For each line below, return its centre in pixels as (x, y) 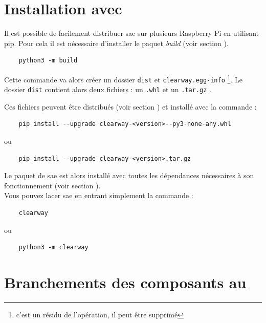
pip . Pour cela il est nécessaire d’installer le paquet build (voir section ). (116, 43)
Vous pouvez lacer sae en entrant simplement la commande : (99, 195)
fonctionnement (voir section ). (52, 185)
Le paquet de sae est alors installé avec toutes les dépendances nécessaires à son (129, 175)
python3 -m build (48, 61)
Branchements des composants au (125, 282)
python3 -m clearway (53, 247)
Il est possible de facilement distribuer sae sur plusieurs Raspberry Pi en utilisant (132, 33)
